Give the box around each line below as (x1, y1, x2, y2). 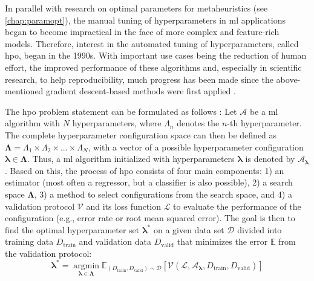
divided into (237, 223, 282, 236)
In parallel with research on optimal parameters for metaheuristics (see (5, 2, 268, 14)
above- (276, 73, 301, 85)
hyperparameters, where (72, 117, 162, 129)
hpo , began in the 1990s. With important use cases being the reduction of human (5, 49, 307, 62)
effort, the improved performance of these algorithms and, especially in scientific (5, 60, 302, 73)
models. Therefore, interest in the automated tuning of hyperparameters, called (5, 37, 299, 50)
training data (5, 235, 54, 248)
